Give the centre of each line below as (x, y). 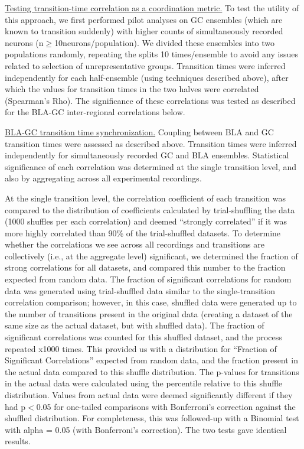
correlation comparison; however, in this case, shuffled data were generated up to (151, 302)
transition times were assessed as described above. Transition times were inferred (151, 143)
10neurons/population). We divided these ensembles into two (165, 42)
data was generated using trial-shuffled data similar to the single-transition (140, 290)
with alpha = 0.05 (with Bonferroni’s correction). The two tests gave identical (146, 429)
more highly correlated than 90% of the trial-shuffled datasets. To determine (143, 232)
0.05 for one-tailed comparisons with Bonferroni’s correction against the (166, 406)
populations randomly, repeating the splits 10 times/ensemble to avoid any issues (151, 54)
